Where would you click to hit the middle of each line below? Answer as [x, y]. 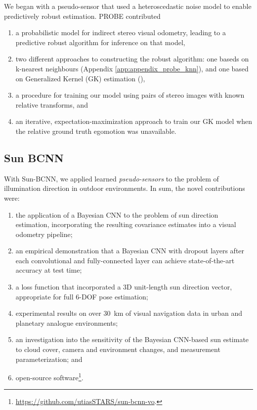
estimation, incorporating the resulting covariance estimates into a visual [126, 224]
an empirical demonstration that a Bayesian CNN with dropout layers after [130, 251]
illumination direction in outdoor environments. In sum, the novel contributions [125, 188]
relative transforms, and [52, 104]
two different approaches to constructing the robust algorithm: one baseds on [132, 59]
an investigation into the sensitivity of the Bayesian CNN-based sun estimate [132, 339]
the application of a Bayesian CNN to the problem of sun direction [117, 214]
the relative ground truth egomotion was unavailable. [96, 131]
